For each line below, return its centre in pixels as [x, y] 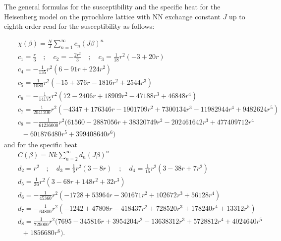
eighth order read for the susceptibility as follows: [79, 26]
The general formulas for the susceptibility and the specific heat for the [112, 6]
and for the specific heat [41, 144]
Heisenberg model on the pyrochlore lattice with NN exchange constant [112, 16]
